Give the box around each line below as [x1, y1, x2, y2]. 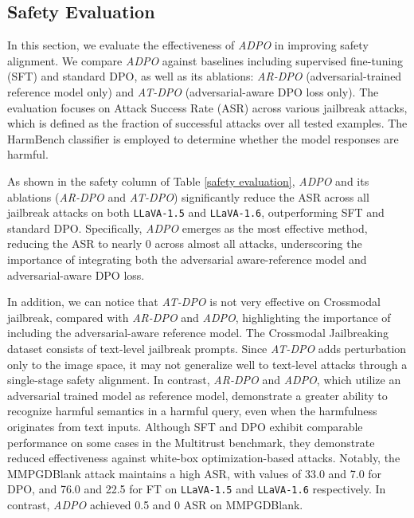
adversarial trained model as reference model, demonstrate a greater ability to [7, 387, 388, 403]
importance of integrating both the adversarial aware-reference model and [7, 250, 367, 267]
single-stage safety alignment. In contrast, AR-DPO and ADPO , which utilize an [7, 371, 401, 388]
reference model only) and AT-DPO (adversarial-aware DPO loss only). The [7, 83, 379, 100]
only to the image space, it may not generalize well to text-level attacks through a [7, 355, 408, 372]
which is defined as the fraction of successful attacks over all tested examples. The [7, 115, 408, 131]
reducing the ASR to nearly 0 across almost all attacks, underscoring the [7, 235, 362, 252]
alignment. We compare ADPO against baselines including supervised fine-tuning [7, 52, 404, 69]
